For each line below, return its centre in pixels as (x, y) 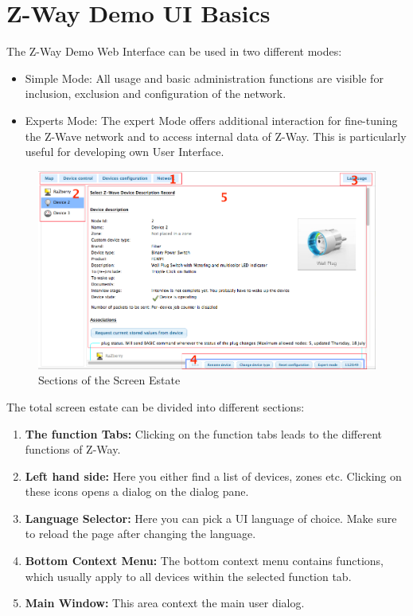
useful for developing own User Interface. (125, 152)
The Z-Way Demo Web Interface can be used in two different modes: (174, 51)
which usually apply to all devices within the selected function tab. (188, 576)
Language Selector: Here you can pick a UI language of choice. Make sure (211, 518)
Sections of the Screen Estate (109, 380)
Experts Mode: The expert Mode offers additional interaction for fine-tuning (211, 120)
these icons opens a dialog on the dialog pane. (137, 491)
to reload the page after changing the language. (140, 534)
